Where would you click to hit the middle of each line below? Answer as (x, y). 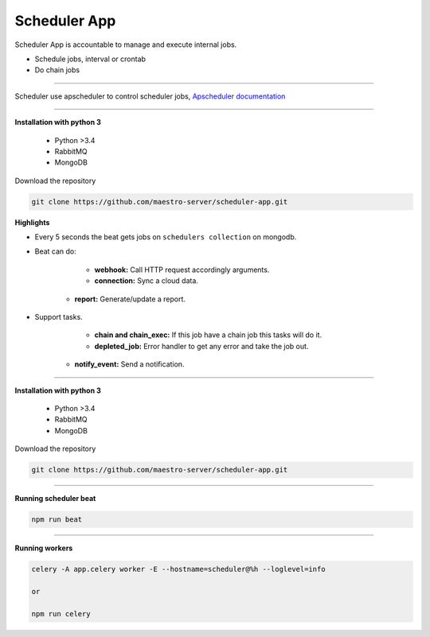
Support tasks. (59, 317)
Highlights (32, 222)
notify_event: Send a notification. (129, 364)
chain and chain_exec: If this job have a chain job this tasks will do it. (208, 335)
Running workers (44, 548)
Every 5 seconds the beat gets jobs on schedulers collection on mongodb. (166, 237)
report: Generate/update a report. (130, 299)
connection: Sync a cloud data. (147, 281)
